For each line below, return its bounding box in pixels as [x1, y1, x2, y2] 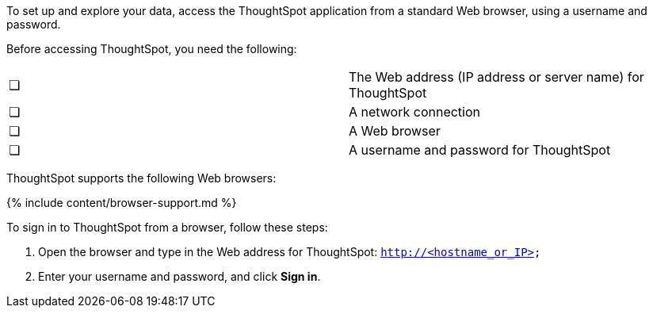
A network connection [349, 104, 481, 120]
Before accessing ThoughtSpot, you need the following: [6, 42, 297, 56]
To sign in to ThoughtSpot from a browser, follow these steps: [6, 220, 328, 234]
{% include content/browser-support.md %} [6, 196, 237, 209]
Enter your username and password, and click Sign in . [38, 270, 321, 283]
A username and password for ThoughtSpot [349, 142, 611, 158]
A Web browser [349, 123, 441, 139]
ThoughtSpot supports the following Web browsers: [6, 171, 277, 185]
